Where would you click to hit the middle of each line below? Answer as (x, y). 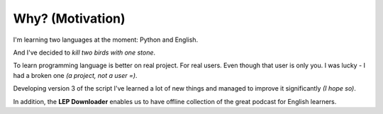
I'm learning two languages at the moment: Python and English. (106, 40)
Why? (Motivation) (69, 18)
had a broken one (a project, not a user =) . (75, 75)
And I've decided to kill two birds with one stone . (84, 52)
